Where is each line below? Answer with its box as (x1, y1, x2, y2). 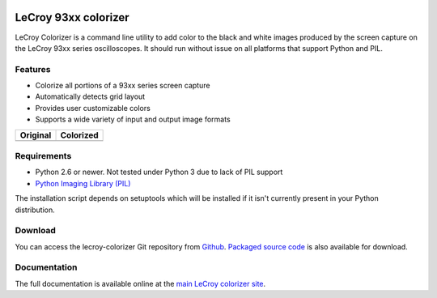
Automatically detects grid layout (35, 92, 146, 101)
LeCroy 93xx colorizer (15, 11, 129, 24)
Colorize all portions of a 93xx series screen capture (35, 81, 210, 91)
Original (19, 130, 52, 141)
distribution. (15, 205, 56, 215)
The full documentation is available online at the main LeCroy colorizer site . (15, 279, 266, 288)
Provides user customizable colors (35, 103, 151, 113)
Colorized (60, 130, 99, 141)
